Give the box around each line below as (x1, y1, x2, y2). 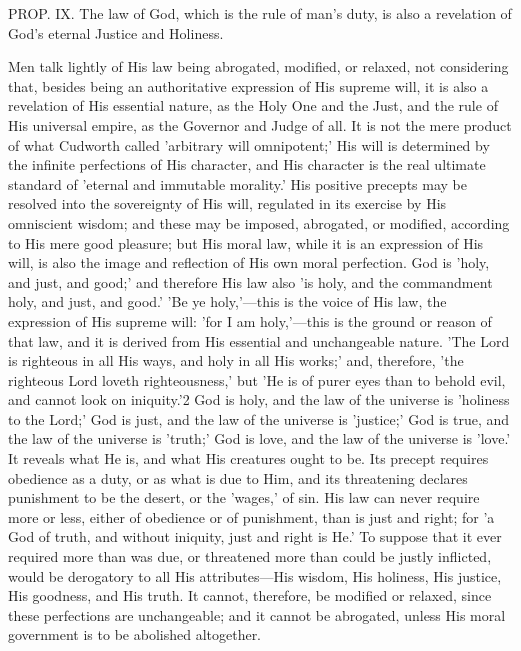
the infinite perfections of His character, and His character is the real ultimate (8, 154, 486, 175)
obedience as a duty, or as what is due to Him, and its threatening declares (8, 467, 468, 488)
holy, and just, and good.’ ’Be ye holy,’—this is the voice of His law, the (8, 291, 447, 312)
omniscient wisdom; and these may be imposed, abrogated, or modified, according (8, 212, 510, 233)
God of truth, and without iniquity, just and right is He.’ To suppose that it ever (8, 526, 502, 547)
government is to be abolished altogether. (8, 624, 262, 645)
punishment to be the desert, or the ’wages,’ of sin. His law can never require (8, 487, 480, 508)
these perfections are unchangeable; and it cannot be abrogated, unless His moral (8, 604, 506, 625)
